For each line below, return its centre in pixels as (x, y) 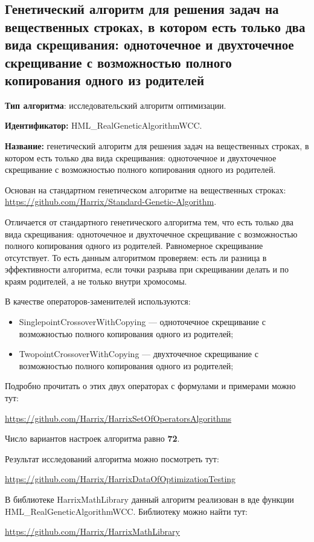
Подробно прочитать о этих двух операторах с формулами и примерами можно (150, 386)
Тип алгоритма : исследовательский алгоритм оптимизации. (116, 105)
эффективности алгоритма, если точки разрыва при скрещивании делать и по (147, 269)
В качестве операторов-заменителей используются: (98, 301)
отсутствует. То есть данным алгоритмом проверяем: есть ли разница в (136, 257)
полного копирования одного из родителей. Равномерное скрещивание (134, 246)
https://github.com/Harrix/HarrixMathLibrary (92, 531)
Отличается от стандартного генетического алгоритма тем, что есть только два (149, 221)
